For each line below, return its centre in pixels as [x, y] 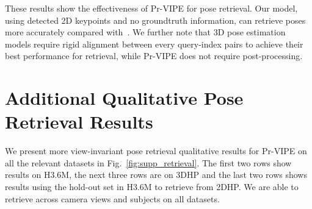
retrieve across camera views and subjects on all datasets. [112, 198]
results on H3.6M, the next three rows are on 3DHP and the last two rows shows [156, 175]
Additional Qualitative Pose [124, 98]
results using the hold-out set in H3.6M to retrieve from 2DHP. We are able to [152, 187]
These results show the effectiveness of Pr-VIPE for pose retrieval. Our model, [151, 8]
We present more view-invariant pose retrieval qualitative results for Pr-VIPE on [156, 151]
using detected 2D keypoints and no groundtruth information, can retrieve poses [155, 20]
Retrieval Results [79, 122]
